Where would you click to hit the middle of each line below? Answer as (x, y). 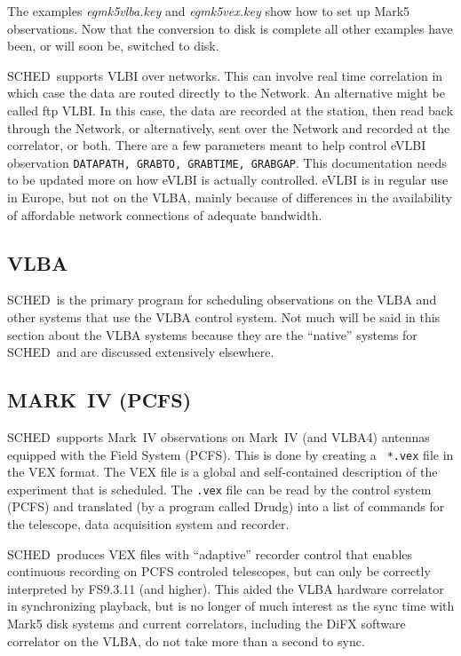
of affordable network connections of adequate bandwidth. (165, 214)
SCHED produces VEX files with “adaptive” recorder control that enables (210, 553)
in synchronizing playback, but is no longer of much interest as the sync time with (231, 606)
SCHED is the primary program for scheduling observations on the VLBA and (222, 300)
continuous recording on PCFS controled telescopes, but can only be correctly (219, 571)
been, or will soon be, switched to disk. (113, 46)
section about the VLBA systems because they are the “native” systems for (212, 334)
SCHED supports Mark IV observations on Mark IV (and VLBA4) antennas (219, 436)
